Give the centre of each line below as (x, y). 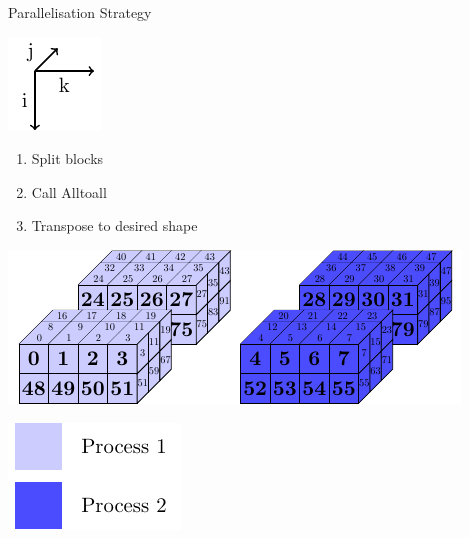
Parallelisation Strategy (80, 12)
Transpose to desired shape (114, 225)
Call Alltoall (69, 191)
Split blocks (67, 158)
